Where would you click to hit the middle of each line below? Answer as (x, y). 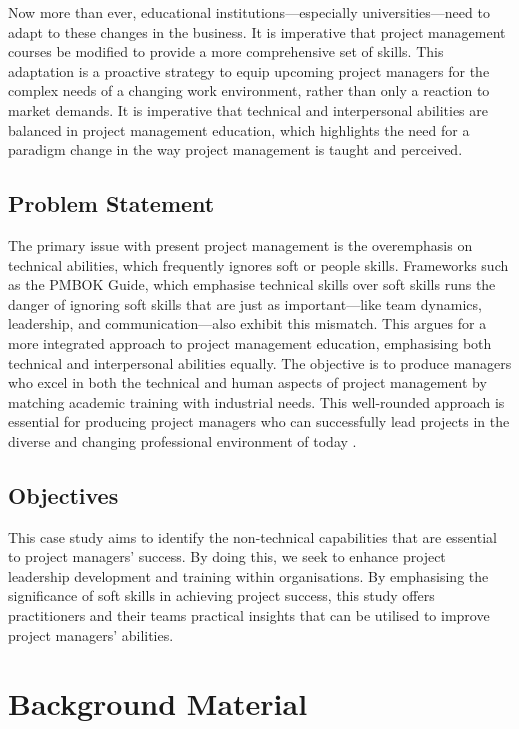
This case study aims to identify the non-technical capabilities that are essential (252, 536)
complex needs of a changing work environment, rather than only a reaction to (249, 90)
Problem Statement (111, 203)
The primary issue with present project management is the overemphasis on (240, 244)
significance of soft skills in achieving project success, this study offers (221, 595)
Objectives (63, 494)
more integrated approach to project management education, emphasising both (250, 342)
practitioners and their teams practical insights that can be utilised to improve (249, 615)
